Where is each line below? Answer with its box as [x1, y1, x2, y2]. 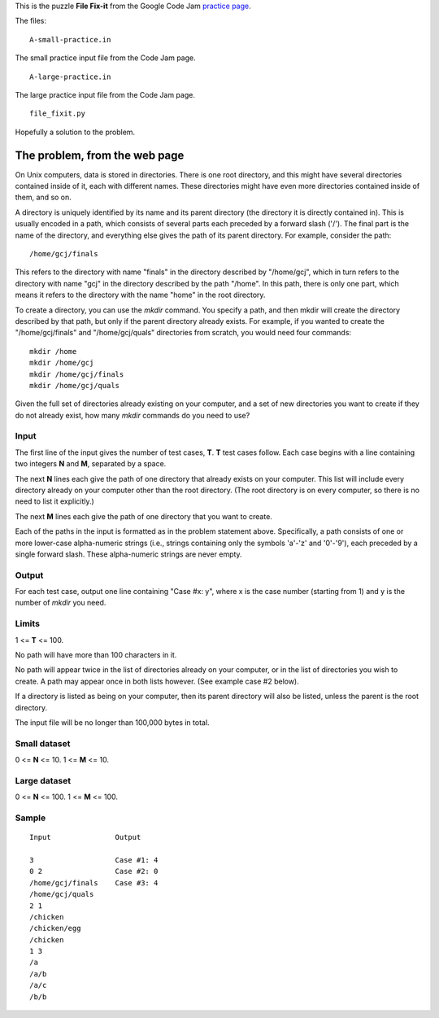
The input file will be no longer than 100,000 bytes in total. [15, 717, 211, 727]
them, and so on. [15, 192, 72, 203]
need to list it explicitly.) [15, 496, 95, 506]
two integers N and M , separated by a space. [15, 459, 167, 469]
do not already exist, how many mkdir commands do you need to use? [15, 410, 250, 420]
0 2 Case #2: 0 [29, 867, 159, 876]
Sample [15, 812, 46, 824]
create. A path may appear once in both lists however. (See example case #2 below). [15, 676, 300, 686]
